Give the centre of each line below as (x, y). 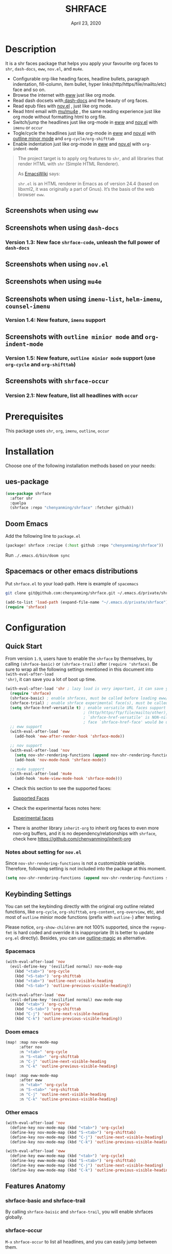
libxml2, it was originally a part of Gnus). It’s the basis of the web (86, 189)
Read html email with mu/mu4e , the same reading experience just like (87, 111)
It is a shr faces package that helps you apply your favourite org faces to (82, 63)
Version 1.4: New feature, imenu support (56, 320)
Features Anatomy (35, 1186)
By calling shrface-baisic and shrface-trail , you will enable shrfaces (79, 1212)
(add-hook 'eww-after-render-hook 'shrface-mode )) (70, 736)
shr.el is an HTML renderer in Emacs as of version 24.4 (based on (88, 183)
